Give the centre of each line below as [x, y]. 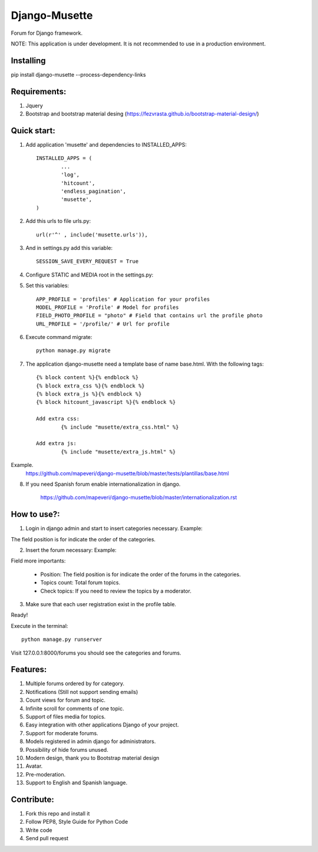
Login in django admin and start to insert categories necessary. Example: [114, 528]
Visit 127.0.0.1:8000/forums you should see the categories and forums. [96, 653]
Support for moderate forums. [62, 733]
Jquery [34, 106]
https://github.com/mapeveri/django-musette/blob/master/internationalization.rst [139, 498]
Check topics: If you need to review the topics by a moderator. [116, 591]
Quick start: [33, 131]
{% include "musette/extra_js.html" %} [118, 452]
